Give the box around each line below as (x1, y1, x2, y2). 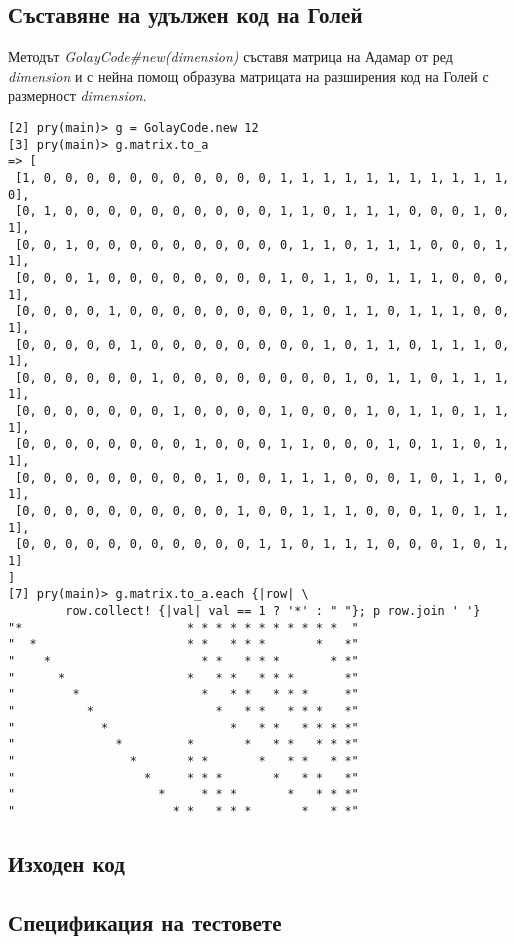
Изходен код (8, 847, 125, 878)
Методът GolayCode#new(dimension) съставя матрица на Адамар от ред (8, 46, 453, 67)
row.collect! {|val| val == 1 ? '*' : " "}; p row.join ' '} (65, 604, 481, 619)
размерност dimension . (8, 85, 147, 106)
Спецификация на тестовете (8, 906, 282, 937)
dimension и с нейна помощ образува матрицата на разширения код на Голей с (8, 65, 489, 86)
